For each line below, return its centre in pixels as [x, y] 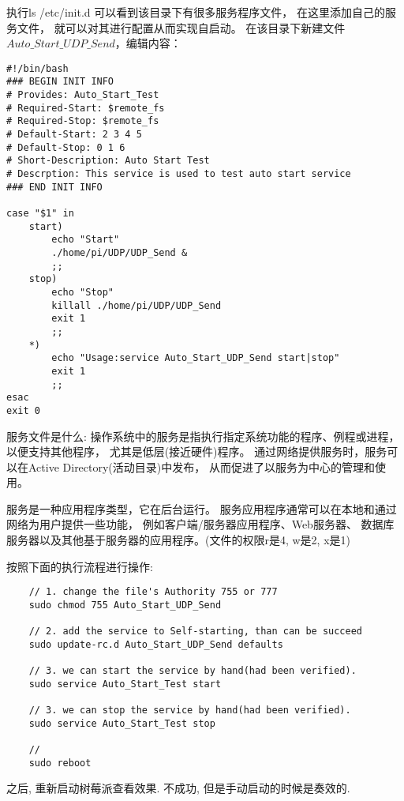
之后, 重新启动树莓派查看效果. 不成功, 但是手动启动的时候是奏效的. [178, 788]
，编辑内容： [148, 43]
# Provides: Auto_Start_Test [83, 95]
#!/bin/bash [37, 68]
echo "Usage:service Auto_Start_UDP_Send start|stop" [196, 358]
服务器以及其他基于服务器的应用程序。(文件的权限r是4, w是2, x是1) [178, 540]
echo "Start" [86, 240]
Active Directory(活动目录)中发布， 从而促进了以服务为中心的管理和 [201, 466]
